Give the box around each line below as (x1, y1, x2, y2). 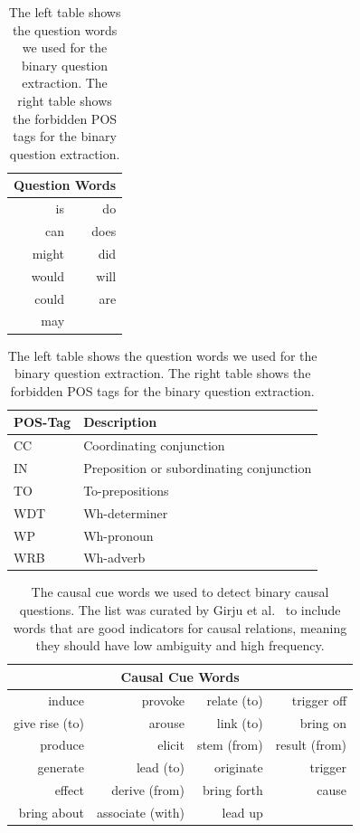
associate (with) (96, 802, 185, 821)
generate (37, 758, 84, 777)
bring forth (203, 781, 263, 800)
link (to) (216, 713, 263, 732)
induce (48, 690, 84, 709)
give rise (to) (14, 713, 84, 732)
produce (40, 735, 84, 754)
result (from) (275, 735, 347, 754)
